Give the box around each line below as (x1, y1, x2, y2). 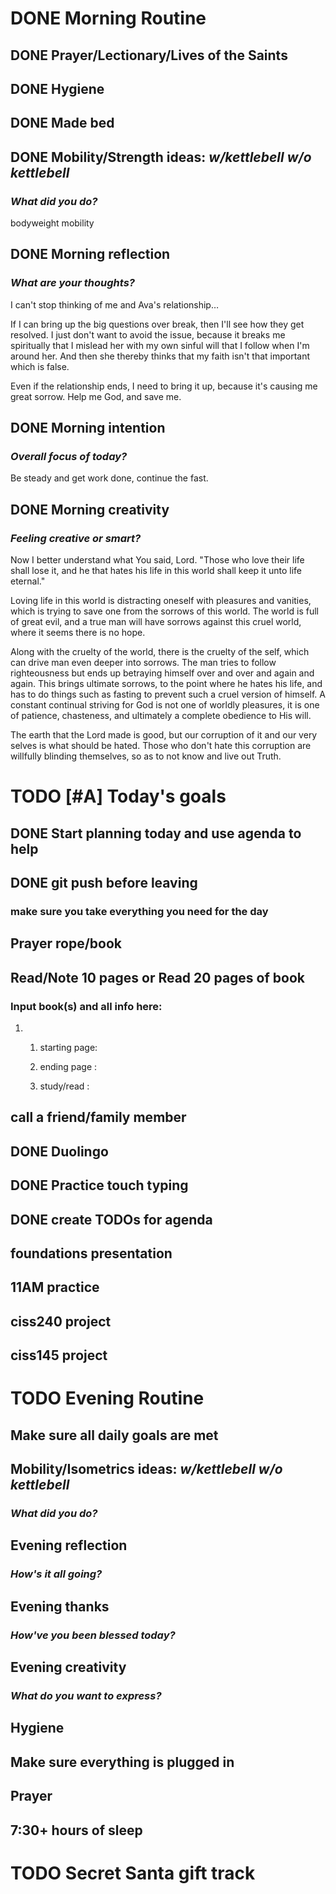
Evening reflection (10, 1537, 128, 1554)
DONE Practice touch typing (10, 1177, 189, 1194)
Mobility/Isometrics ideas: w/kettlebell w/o (10, 1461, 283, 1478)
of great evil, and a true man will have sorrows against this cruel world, (10, 616, 302, 628)
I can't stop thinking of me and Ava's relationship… (10, 298, 220, 311)
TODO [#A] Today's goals (10, 785, 227, 808)
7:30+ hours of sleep (10, 1822, 143, 1839)
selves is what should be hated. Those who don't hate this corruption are (10, 740, 312, 752)
